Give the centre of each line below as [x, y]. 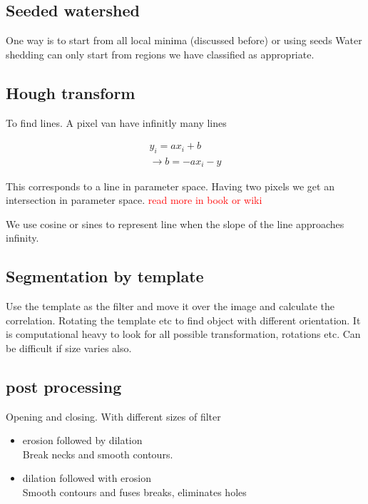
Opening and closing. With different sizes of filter [113, 416]
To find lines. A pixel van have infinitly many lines [116, 122]
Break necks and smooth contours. [98, 454]
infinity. [22, 238]
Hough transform [71, 92]
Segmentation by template [105, 276]
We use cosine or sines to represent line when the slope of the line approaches [175, 223]
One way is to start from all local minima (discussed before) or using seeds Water [184, 40]
